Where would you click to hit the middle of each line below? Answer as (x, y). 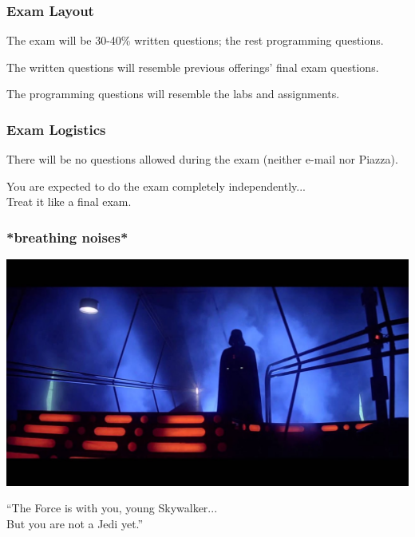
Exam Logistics (56, 129)
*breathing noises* (67, 237)
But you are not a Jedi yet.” (75, 523)
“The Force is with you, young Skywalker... (112, 508)
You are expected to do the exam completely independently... (156, 186)
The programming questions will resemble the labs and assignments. (173, 94)
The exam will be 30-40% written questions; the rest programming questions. (195, 40)
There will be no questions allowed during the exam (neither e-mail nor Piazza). (202, 159)
